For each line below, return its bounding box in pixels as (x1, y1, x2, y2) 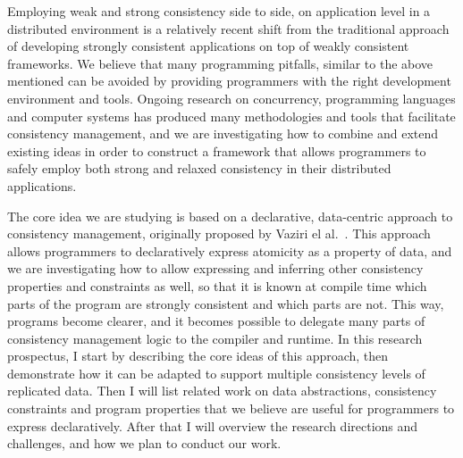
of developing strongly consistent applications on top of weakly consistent (7, 37, 409, 55)
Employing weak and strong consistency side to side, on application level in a (7, 2, 431, 20)
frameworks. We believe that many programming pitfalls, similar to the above (7, 54, 434, 72)
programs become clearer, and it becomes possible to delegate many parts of (7, 312, 425, 330)
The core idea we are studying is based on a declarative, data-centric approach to (7, 206, 453, 225)
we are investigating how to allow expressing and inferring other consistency (7, 259, 424, 278)
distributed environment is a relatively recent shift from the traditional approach (7, 19, 450, 37)
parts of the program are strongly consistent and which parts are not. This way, (7, 294, 444, 312)
